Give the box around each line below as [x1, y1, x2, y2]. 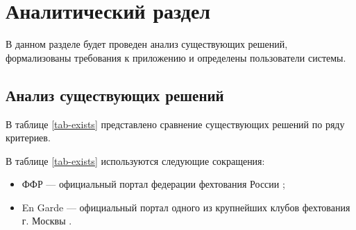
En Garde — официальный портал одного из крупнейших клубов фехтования [22, 200, 350, 214]
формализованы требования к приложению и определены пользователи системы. [6, 50, 346, 64]
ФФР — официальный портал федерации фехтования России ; [22, 177, 285, 191]
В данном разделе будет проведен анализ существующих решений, [6, 37, 288, 51]
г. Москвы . [22, 213, 72, 228]
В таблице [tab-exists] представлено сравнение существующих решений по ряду [6, 116, 345, 131]
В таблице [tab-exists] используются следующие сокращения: [6, 153, 265, 168]
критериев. [6, 130, 51, 145]
